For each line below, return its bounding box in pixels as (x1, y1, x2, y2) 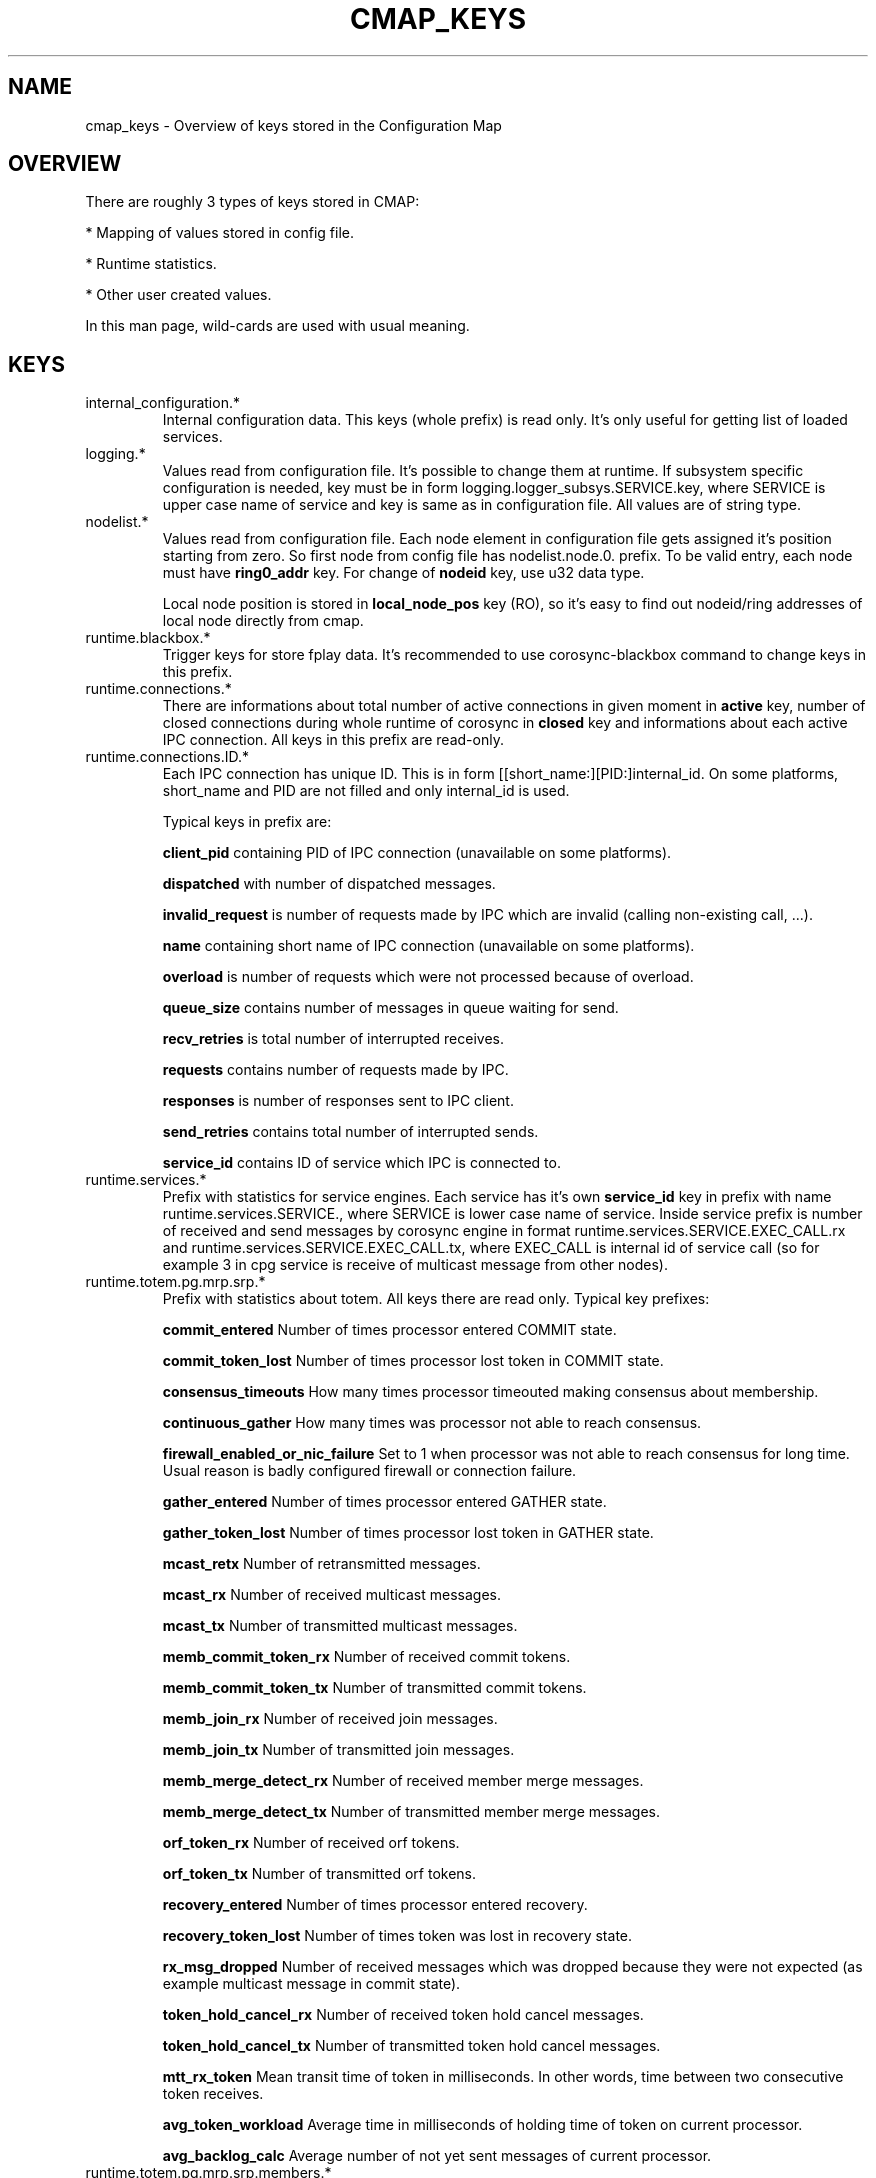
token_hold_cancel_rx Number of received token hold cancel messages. (162, 2006, 644, 2024)
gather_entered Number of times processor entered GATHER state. (162, 1493, 607, 1511)
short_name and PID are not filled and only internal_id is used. (162, 782, 570, 800)
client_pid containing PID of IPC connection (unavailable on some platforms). (162, 844, 672, 862)
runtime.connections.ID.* (85, 748, 250, 766)
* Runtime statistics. (85, 255, 217, 273)
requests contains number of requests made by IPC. (162, 1061, 509, 1079)
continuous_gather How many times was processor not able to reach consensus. (162, 1414, 702, 1432)
